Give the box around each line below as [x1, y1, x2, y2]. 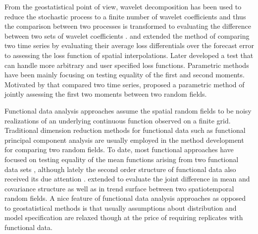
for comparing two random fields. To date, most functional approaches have [4, 144, 234, 155]
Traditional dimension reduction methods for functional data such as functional [4, 125, 246, 135]
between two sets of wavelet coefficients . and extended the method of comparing [4, 30, 250, 41]
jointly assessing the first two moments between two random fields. [4, 89, 207, 99]
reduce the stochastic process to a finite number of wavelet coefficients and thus [4, 11, 246, 21]
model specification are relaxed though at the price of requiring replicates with [4, 212, 243, 223]
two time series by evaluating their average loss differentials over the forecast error [4, 40, 254, 51]
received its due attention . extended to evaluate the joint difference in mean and [4, 174, 250, 184]
